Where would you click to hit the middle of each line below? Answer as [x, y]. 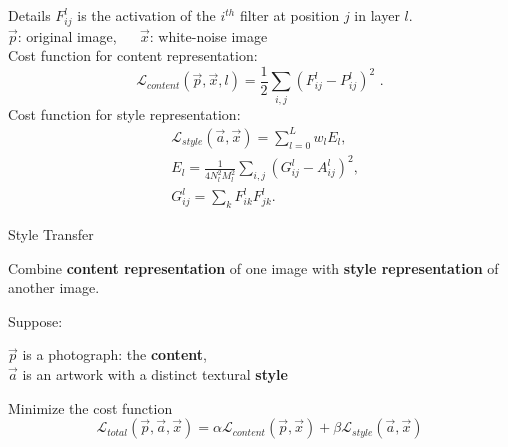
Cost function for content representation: [133, 55]
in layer [377, 15]
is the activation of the [146, 15]
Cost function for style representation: [124, 113]
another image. [54, 287]
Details [29, 15]
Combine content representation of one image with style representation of [253, 267]
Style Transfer [51, 233]
